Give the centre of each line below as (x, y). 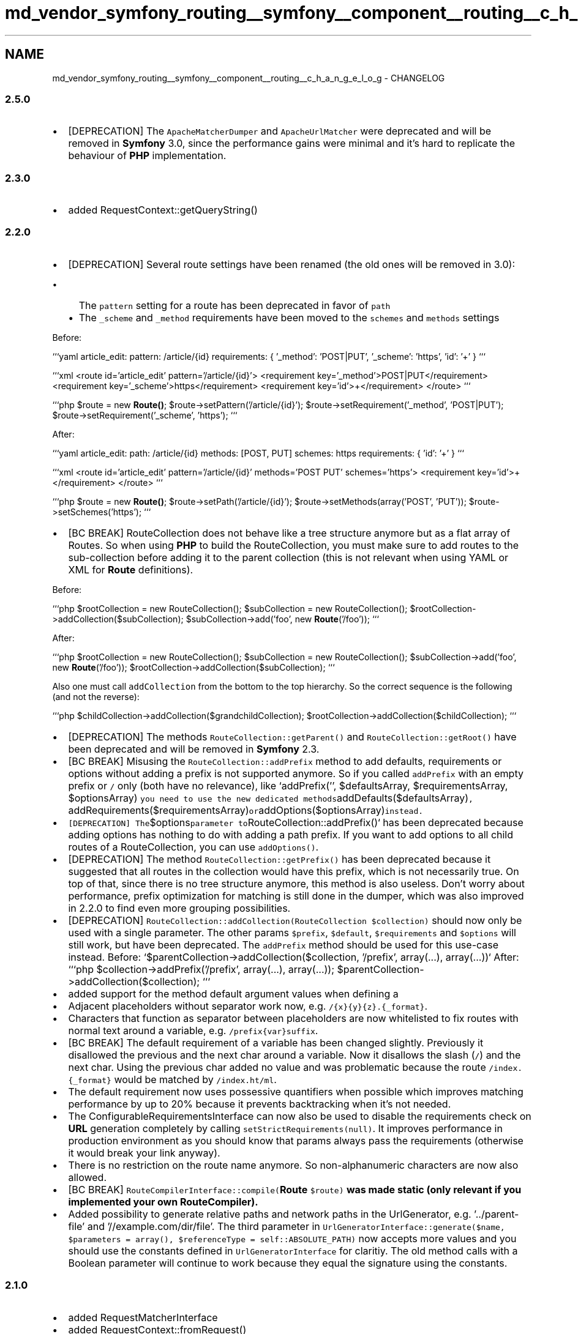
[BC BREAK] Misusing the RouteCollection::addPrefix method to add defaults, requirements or (285, 761)
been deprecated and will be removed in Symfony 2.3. (194, 749)
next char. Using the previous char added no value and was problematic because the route (277, 1067)
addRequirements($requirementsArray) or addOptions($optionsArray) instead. (246, 810)
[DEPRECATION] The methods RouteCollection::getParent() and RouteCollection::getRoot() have (292, 736)
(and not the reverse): (96, 696)
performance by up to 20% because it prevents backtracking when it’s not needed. (260, 1104)
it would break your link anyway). (144, 1153)
